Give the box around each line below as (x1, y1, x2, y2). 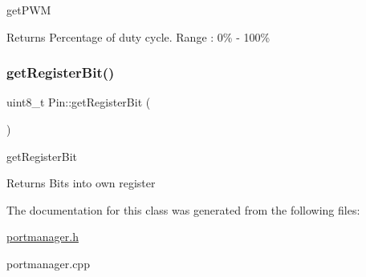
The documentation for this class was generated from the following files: (6, 201, 360, 218)
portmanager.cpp (6, 255, 90, 271)
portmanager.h (6, 228, 79, 245)
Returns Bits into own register (6, 175, 156, 191)
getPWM (6, 2, 51, 18)
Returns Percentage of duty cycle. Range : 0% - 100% (6, 28, 270, 45)
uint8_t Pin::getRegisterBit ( (6, 94, 151, 110)
